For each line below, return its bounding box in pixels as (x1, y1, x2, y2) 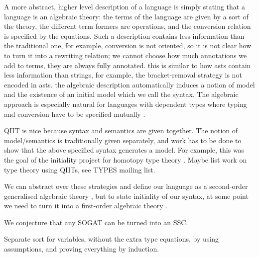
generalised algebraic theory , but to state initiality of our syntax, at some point (4, 190, 249, 201)
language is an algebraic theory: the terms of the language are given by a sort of (4, 11, 249, 21)
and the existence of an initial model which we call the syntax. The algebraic (4, 89, 239, 99)
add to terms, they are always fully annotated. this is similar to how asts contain (4, 60, 251, 70)
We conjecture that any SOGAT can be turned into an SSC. (4, 217, 188, 227)
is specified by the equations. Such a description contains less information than (4, 30, 245, 41)
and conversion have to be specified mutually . (4, 108, 145, 119)
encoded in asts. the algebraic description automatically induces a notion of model (4, 79, 255, 89)
